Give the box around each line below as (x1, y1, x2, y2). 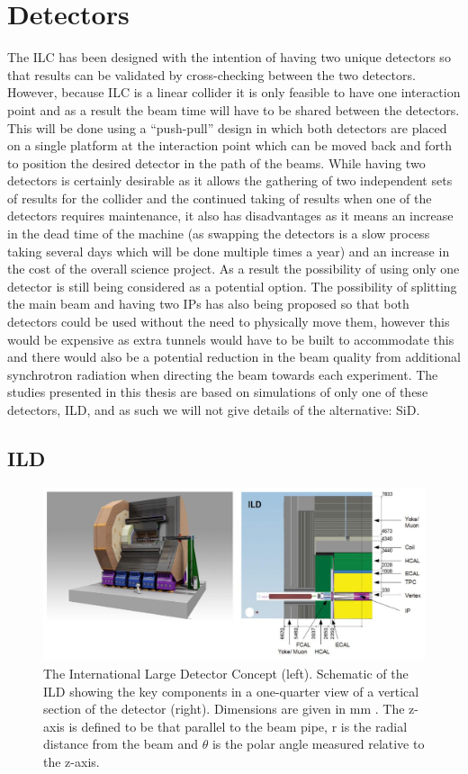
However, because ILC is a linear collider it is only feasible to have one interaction (7, 83, 461, 102)
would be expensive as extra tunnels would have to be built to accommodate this (7, 329, 454, 348)
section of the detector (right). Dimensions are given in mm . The (43, 699, 405, 718)
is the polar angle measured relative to (211, 734, 425, 753)
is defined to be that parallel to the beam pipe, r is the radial (68, 716, 408, 735)
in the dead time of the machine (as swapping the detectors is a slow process (7, 224, 430, 243)
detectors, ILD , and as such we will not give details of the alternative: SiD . (7, 400, 420, 418)
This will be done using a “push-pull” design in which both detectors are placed (7, 118, 447, 137)
